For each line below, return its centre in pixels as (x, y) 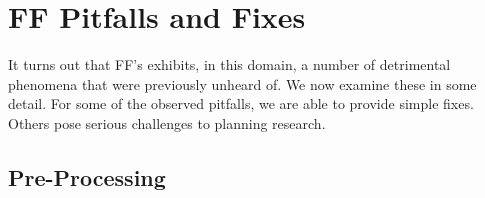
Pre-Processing (87, 176)
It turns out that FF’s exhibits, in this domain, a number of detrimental (229, 64)
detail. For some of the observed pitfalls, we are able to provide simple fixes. (241, 103)
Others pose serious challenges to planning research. (167, 122)
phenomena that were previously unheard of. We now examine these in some (242, 83)
